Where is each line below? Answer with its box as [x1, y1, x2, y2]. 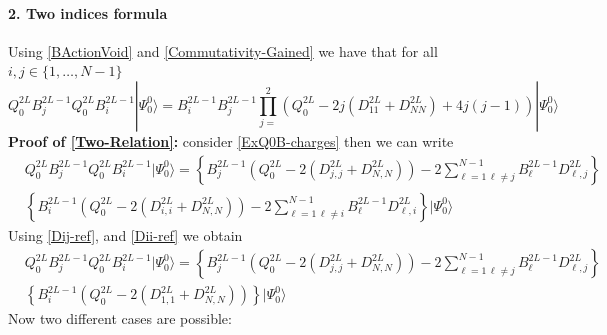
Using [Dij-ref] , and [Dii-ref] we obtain [8, 224, 243, 245]
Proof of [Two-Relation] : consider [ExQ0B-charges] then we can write [8, 130, 454, 151]
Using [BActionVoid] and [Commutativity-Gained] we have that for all [8, 40, 438, 61]
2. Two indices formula [8, 2, 168, 23]
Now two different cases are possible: [8, 308, 232, 329]
